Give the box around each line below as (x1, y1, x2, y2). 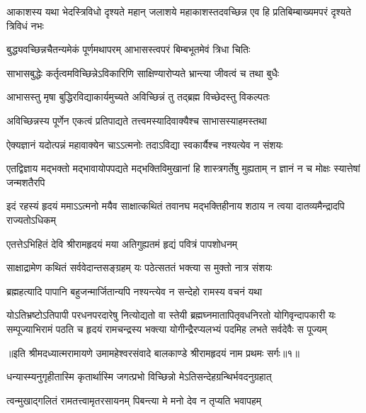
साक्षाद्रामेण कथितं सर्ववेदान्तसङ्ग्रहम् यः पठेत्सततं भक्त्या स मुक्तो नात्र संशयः (6, 260, 273, 275)
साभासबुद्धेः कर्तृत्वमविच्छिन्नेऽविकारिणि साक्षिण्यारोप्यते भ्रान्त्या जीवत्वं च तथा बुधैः (6, 65, 280, 80)
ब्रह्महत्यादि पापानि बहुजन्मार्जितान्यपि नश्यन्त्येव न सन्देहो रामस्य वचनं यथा (6, 283, 263, 298)
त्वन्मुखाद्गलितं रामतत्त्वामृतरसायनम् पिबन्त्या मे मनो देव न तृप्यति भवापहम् (6, 392, 261, 407)
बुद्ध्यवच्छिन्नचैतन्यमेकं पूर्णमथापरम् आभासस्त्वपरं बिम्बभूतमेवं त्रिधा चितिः (6, 42, 251, 57)
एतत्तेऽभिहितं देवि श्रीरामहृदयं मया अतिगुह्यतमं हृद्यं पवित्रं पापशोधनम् (6, 236, 238, 251)
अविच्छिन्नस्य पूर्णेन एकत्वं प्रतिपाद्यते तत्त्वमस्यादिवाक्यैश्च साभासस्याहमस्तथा (6, 113, 267, 128)
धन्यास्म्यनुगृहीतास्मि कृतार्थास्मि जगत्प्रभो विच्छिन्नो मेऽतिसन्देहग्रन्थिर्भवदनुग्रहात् (6, 369, 272, 384)
